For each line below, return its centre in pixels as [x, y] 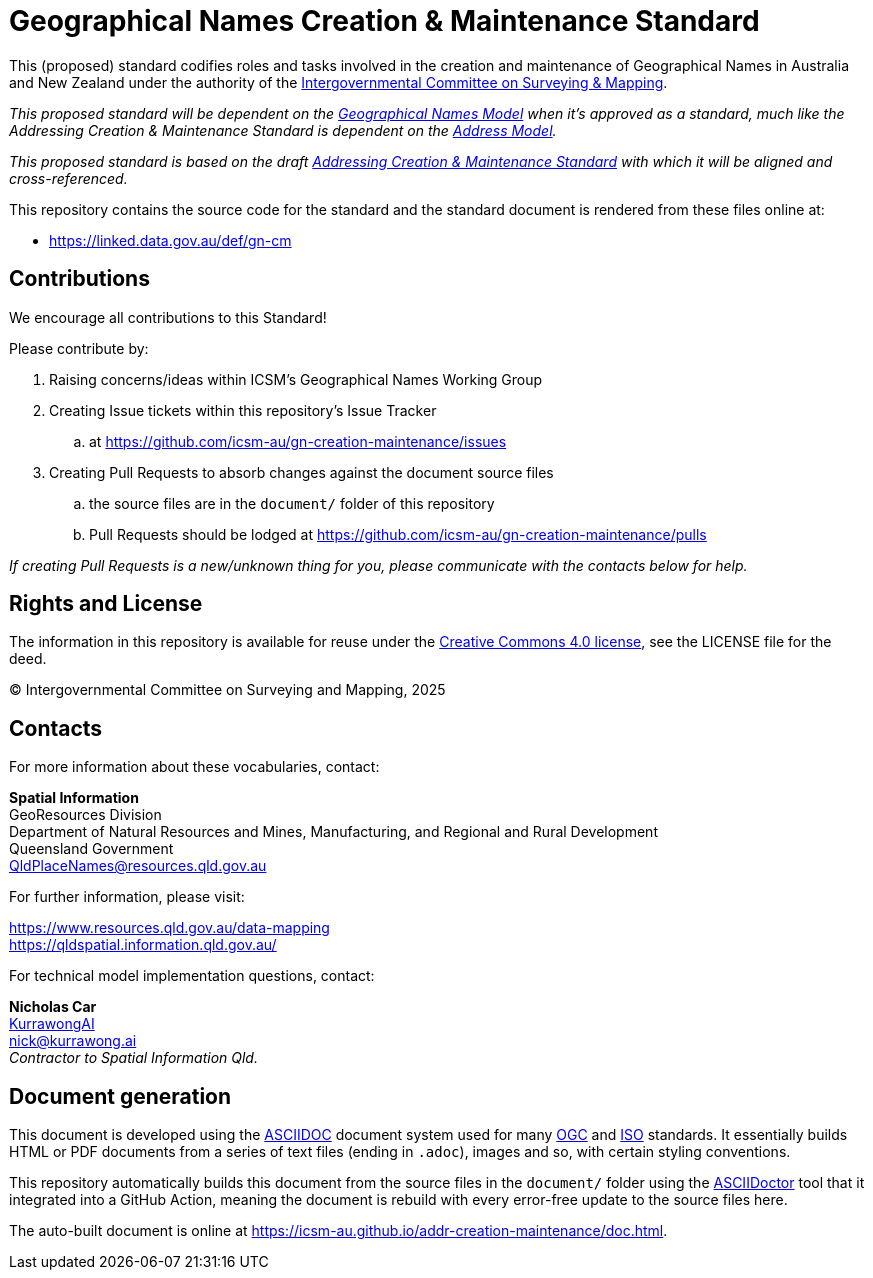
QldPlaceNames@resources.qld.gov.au [138, 866]
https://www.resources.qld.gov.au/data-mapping [169, 928]
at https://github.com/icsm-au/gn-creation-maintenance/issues [298, 441]
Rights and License [106, 604]
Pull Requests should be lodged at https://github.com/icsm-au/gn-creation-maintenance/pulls [398, 534]
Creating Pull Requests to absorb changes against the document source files [301, 472]
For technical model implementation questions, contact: [192, 976]
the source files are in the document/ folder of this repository [292, 503]
